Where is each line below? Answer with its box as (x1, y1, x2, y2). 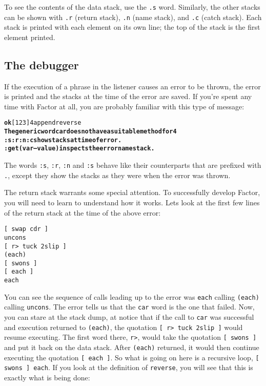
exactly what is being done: (4, 372, 90, 383)
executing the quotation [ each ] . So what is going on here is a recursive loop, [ (4, 352, 259, 362)
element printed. (4, 31, 55, 42)
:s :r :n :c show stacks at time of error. (4, 136, 122, 144)
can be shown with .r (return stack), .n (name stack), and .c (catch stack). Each (4, 11, 262, 22)
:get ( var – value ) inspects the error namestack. (4, 145, 155, 152)
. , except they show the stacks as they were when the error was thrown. (4, 169, 231, 180)
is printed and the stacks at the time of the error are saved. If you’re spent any (4, 91, 252, 102)
